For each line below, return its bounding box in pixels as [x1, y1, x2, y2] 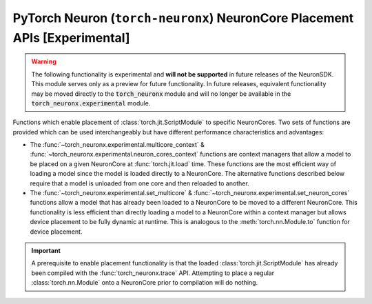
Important [31, 246, 61, 254]
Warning [31, 57, 56, 65]
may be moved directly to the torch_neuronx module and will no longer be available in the [31, 90, 291, 98]
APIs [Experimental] [12, 30, 130, 45]
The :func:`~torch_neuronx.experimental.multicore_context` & [30, 141, 205, 149]
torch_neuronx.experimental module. [31, 99, 151, 107]
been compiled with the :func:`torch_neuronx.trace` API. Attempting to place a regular [31, 269, 275, 277]
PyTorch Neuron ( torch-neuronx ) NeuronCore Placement [12, 10, 354, 26]
